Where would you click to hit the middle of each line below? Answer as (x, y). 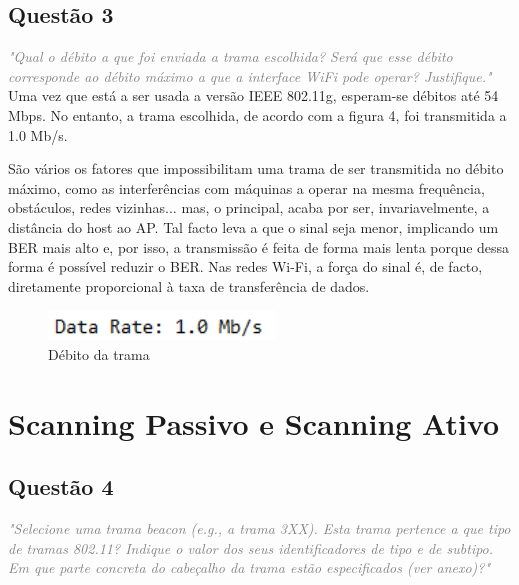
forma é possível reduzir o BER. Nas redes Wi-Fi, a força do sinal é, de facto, (245, 266)
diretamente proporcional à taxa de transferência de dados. (189, 285)
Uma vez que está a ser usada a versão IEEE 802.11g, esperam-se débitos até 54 (253, 95)
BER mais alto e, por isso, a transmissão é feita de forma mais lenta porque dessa (259, 246)
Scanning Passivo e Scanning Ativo (254, 422)
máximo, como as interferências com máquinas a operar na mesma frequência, (246, 187)
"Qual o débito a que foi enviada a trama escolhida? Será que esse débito (230, 56)
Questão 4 (61, 486)
